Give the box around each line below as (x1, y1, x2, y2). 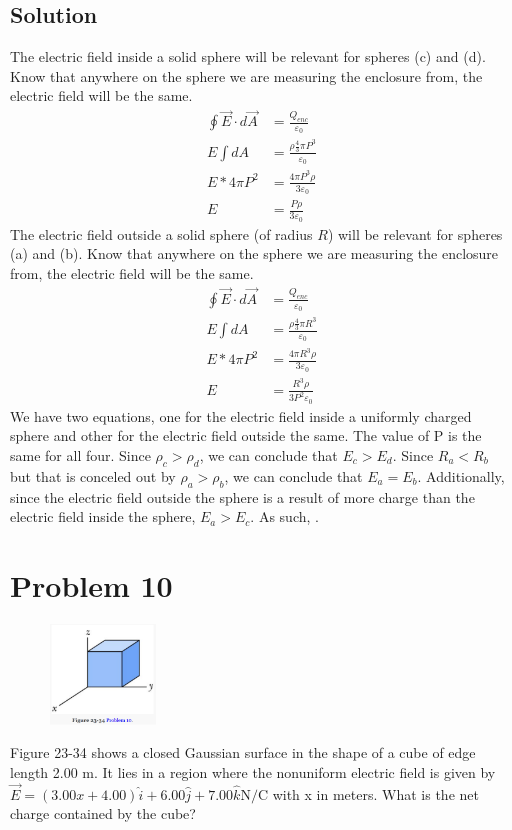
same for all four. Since (10, 445, 151, 465)
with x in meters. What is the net (272, 783, 479, 804)
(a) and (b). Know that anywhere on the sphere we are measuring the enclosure (10, 243, 499, 264)
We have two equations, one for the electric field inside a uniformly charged (10, 405, 472, 426)
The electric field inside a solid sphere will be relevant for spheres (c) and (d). (10, 46, 486, 67)
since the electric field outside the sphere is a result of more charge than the (10, 486, 475, 507)
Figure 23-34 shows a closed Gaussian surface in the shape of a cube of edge (10, 742, 476, 763)
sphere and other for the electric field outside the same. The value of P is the (10, 425, 482, 446)
